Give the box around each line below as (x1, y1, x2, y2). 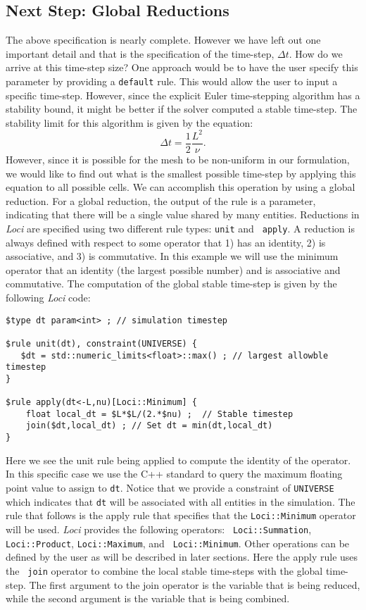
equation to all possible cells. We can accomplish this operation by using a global (6, 180, 355, 194)
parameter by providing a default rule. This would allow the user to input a (6, 73, 338, 88)
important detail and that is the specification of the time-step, (6, 46, 274, 61)
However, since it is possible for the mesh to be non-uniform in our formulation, (6, 151, 350, 166)
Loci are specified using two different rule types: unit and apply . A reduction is (6, 220, 355, 235)
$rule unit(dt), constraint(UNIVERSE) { (6, 338, 198, 349)
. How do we (289, 46, 343, 61)
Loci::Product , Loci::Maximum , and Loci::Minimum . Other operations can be (6, 535, 350, 550)
